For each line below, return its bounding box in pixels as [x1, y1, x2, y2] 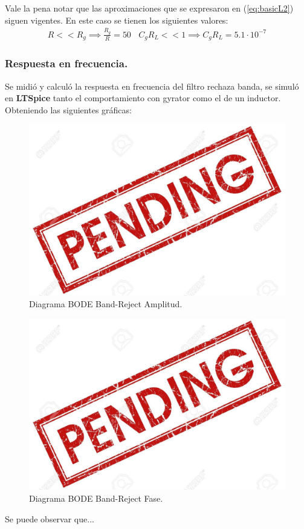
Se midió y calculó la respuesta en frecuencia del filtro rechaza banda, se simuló [5, 79, 299, 92]
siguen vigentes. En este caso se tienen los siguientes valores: [5, 13, 228, 26]
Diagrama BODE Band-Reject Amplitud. [29, 298, 183, 310]
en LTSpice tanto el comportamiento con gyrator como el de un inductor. [5, 91, 281, 104]
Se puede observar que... [5, 512, 94, 525]
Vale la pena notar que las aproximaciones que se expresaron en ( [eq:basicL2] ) [5, 2, 294, 14]
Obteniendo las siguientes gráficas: [5, 103, 132, 116]
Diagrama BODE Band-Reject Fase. [29, 491, 163, 504]
